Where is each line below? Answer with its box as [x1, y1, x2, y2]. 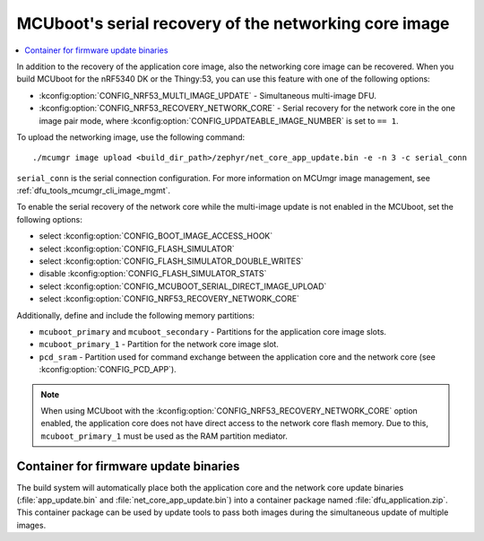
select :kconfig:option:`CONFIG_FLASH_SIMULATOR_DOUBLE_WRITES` [39, 256, 304, 266]
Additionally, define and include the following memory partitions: [16, 310, 255, 320]
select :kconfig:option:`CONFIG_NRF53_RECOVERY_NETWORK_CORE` [39, 293, 300, 304]
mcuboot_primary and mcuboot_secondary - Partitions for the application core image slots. [39, 326, 387, 336]
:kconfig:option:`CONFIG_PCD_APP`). [39, 364, 177, 375]
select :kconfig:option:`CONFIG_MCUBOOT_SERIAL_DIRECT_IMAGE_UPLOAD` [39, 281, 327, 292]
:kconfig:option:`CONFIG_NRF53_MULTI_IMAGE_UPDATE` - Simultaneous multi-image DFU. [39, 90, 376, 100]
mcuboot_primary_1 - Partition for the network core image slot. [39, 339, 280, 350]
